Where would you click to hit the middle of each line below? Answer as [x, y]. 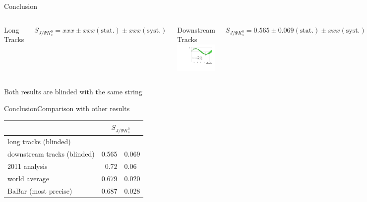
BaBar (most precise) [40, 190]
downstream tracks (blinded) [51, 153]
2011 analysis [28, 166]
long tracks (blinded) [39, 141]
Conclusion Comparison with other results [67, 108]
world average [29, 178]
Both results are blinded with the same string [73, 92]
